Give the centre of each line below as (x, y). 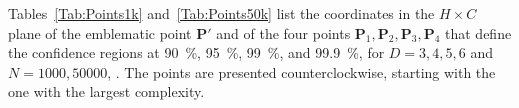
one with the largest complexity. (106, 91)
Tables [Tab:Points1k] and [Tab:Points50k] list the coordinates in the (221, 13)
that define (478, 32)
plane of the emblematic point (100, 32)
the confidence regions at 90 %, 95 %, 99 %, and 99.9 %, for (196, 52)
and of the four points (283, 32)
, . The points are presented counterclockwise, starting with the (301, 71)
